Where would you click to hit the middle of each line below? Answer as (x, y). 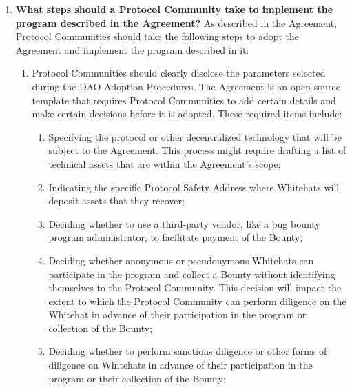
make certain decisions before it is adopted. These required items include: (187, 114)
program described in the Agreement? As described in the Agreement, (176, 22)
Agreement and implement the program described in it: (132, 49)
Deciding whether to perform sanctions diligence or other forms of (188, 351)
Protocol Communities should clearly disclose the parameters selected (179, 73)
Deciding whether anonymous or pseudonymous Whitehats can (181, 260)
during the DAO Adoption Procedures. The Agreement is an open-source (186, 86)
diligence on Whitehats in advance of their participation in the (180, 365)
